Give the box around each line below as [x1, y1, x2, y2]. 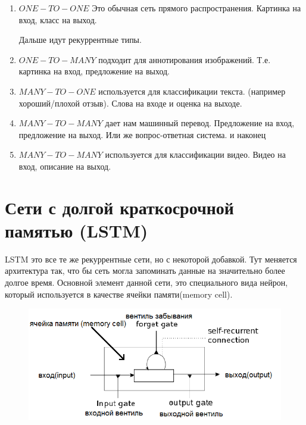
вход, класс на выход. [18, 13, 97, 26]
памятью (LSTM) [5, 218, 148, 242]
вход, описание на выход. [18, 160, 111, 172]
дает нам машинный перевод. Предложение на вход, [105, 117, 295, 129]
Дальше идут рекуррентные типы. [18, 33, 142, 46]
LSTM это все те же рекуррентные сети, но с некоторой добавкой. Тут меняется [5, 252, 297, 265]
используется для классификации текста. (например [98, 85, 286, 97]
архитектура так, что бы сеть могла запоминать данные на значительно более [5, 264, 285, 277]
